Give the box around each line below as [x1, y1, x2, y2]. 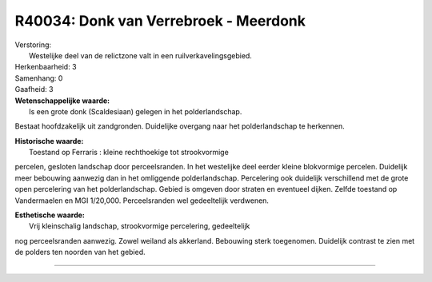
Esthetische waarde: [14, 210, 86, 220]
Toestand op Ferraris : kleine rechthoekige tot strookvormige [29, 148, 230, 157]
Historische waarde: [14, 136, 84, 145]
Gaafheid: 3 [14, 85, 54, 94]
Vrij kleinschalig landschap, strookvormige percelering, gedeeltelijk [29, 221, 250, 231]
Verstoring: [14, 40, 52, 50]
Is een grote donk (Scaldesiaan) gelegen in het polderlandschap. [29, 106, 242, 116]
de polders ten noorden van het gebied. [14, 248, 146, 257]
